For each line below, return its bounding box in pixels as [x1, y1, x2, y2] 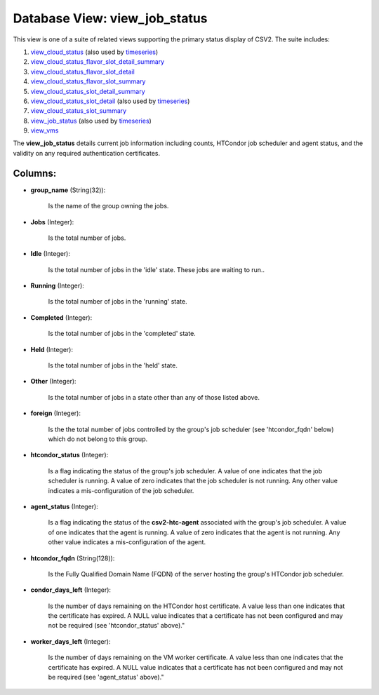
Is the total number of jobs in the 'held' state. [48, 361, 178, 370]
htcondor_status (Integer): [30, 451, 109, 459]
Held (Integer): [30, 345, 74, 353]
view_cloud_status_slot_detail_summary [30, 87, 145, 95]
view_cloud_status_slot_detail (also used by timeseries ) [30, 97, 190, 105]
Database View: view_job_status [13, 11, 208, 26]
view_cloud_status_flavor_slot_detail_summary [30, 58, 165, 66]
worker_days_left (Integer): [30, 637, 111, 645]
